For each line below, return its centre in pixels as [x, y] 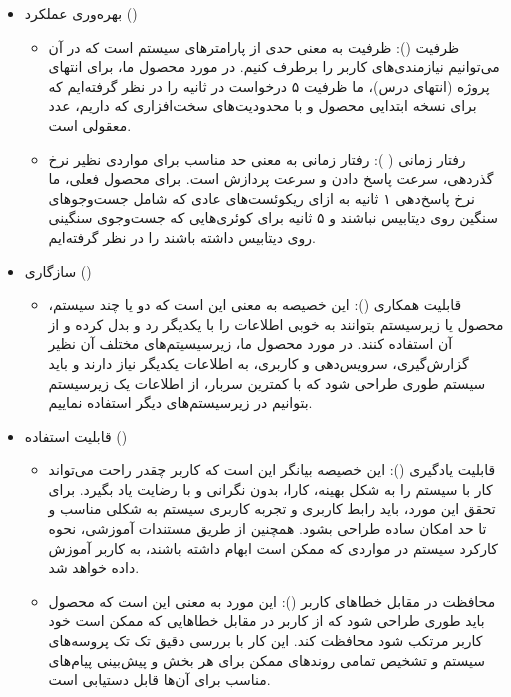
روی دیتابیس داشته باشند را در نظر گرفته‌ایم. [182, 236]
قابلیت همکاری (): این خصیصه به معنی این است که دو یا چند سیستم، [255, 304]
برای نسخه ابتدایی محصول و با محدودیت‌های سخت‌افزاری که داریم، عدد [262, 105]
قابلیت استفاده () [76, 435]
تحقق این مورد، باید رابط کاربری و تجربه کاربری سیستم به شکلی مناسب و [272, 508]
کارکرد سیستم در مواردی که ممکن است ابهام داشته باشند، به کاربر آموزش [273, 547]
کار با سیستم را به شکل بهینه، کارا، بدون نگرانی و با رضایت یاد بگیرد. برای [270, 488]
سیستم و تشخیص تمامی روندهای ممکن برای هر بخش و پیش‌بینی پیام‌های [266, 659]
